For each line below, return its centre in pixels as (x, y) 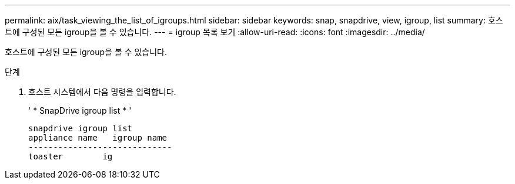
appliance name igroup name (98, 138)
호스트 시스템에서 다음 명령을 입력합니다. (102, 92)
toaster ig (71, 156)
